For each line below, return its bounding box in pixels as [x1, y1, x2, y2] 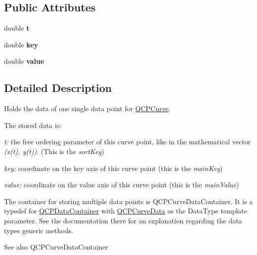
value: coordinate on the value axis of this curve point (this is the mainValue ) [4, 179, 239, 190]
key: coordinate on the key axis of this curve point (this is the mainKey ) [4, 163, 223, 173]
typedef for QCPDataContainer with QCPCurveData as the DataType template [4, 206, 247, 216]
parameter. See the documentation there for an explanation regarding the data [4, 215, 242, 225]
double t [4, 23, 30, 33]
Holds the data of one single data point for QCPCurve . [4, 103, 171, 114]
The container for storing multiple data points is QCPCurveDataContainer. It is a [4, 196, 253, 206]
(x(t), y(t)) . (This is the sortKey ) [4, 146, 104, 156]
